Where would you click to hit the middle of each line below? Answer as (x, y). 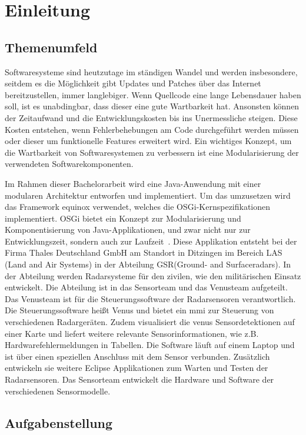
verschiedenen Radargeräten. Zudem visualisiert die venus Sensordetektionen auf (150, 322)
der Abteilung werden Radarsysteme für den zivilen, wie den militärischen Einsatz (153, 275)
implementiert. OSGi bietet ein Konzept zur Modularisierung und (123, 218)
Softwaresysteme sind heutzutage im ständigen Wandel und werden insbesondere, (151, 71)
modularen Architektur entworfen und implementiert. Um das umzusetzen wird (148, 195)
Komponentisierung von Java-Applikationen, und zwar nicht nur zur (128, 230)
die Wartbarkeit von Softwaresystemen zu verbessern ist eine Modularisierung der (152, 152)
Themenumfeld (51, 47)
